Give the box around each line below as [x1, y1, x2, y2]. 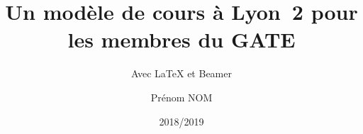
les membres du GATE [67, 25, 296, 54]
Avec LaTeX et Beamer [131, 66, 232, 81]
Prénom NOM [150, 89, 213, 104]
